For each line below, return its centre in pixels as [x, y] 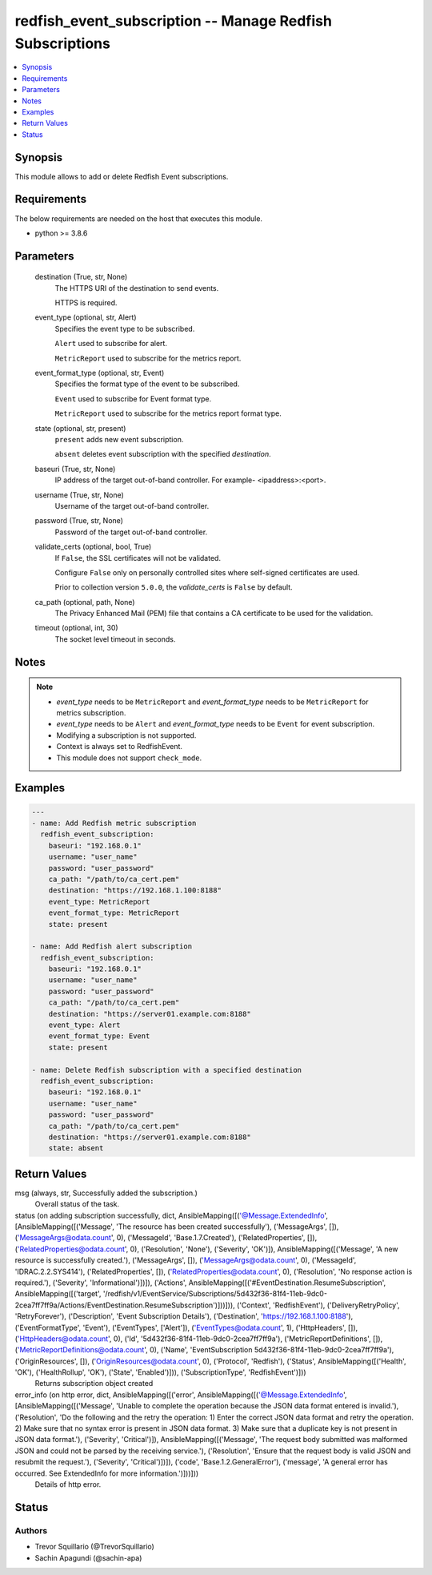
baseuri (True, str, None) [75, 469]
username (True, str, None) [79, 495]
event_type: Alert [84, 1025]
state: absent [76, 1148]
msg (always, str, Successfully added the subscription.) [106, 1193]
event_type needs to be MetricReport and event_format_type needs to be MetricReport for [212, 702]
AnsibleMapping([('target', [58, 1294]
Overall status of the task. [77, 1204]
